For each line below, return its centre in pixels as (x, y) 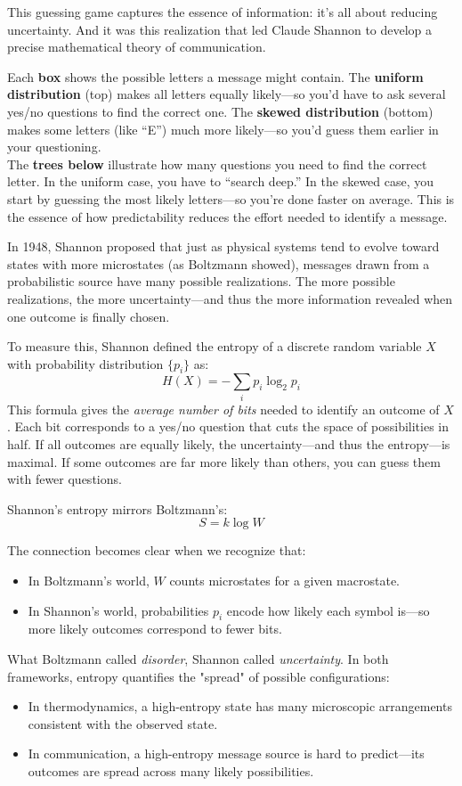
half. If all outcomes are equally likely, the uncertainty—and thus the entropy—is (229, 444)
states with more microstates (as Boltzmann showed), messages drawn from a (219, 263)
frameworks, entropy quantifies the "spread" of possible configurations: (199, 676)
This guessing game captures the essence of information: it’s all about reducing (223, 12)
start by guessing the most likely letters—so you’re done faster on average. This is (231, 198)
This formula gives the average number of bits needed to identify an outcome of (223, 409)
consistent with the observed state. (123, 723)
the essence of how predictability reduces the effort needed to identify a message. (227, 216)
